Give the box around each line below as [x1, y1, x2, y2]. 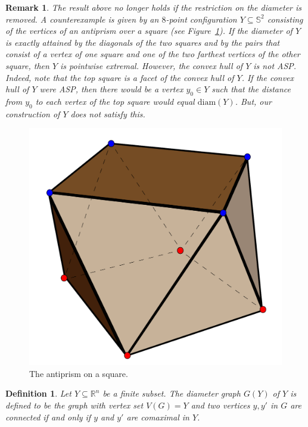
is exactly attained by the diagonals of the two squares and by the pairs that [5, 36, 280, 48]
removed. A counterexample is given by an [5, 13, 159, 25]
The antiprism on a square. [29, 367, 128, 379]
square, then [5, 59, 49, 71]
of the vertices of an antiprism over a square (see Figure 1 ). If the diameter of [5, 24, 293, 37]
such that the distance [211, 83, 291, 95]
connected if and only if [5, 410, 91, 423]
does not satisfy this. [70, 107, 145, 120]
